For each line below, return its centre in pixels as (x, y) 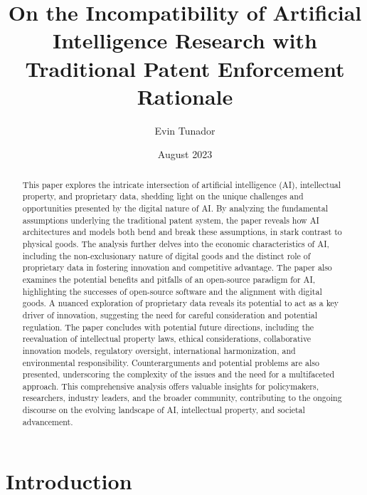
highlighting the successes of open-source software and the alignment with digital (172, 291)
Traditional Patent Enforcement (185, 68)
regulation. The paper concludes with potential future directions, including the (168, 327)
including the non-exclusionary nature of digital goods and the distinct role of (166, 255)
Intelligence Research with (185, 40)
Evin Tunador (185, 130)
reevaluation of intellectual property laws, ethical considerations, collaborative (167, 339)
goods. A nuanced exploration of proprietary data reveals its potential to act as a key (181, 303)
